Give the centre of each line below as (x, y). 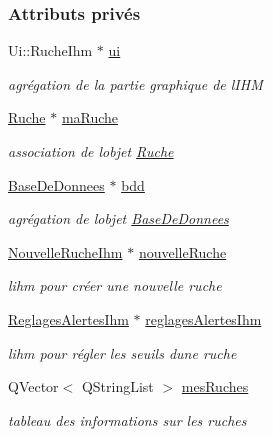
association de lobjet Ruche (91, 151)
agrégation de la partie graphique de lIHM (135, 83)
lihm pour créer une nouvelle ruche (115, 285)
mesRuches (215, 386)
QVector (33, 386)
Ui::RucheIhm (50, 50)
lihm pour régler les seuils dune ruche (122, 352)
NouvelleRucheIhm (65, 251)
